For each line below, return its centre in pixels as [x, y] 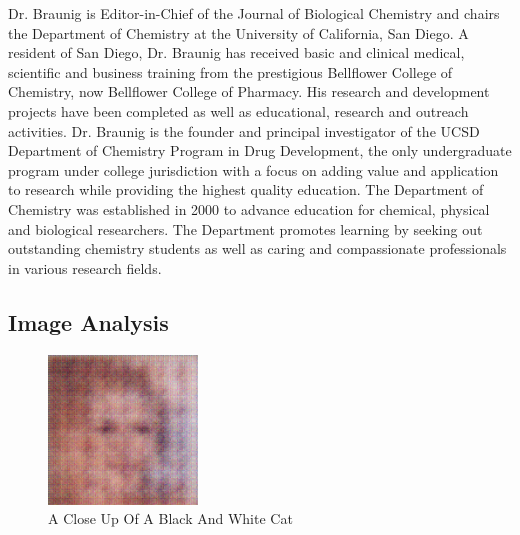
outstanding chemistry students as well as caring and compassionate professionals [257, 248]
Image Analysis [88, 321]
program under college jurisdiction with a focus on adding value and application [253, 169]
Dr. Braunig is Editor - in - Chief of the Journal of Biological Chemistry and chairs [254, 13]
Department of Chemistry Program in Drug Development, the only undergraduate [260, 150]
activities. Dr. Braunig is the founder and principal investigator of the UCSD [244, 130]
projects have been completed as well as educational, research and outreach [238, 110]
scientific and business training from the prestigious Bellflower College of [230, 71]
